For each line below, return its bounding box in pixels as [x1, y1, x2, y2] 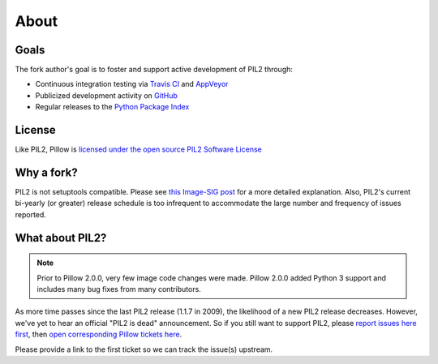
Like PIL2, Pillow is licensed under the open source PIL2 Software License [15, 144, 263, 154]
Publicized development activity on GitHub [35, 90, 178, 101]
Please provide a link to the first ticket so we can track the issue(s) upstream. [15, 345, 273, 354]
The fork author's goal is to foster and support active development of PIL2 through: [15, 65, 294, 75]
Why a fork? [15, 165, 78, 179]
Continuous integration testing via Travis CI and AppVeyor [35, 79, 229, 89]
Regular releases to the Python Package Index [35, 102, 190, 112]
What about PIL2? [15, 231, 107, 245]
